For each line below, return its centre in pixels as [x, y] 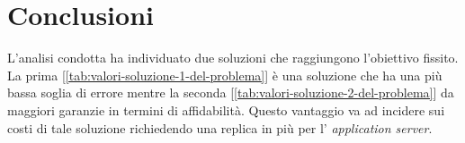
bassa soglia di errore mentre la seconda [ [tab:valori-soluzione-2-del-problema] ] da [231, 93]
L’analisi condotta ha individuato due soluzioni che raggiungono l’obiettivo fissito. [233, 58]
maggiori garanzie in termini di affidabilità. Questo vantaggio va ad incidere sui [226, 109]
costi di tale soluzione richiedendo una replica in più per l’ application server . [220, 127]
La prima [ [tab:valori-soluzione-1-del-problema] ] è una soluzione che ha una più [225, 75]
